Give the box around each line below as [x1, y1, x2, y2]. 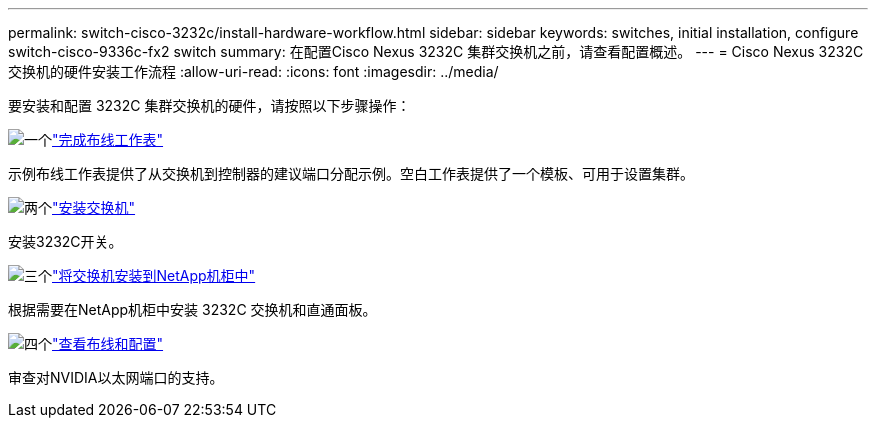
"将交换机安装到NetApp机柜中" [52, 267, 256, 284]
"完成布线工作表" [52, 131, 164, 148]
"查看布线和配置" [52, 335, 164, 352]
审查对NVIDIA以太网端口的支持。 [8, 369, 224, 386]
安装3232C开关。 [8, 233, 123, 250]
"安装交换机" [52, 199, 136, 216]
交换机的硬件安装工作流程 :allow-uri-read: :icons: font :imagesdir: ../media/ [8, 63, 499, 80]
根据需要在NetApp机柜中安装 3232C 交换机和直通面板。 [8, 301, 377, 318]
